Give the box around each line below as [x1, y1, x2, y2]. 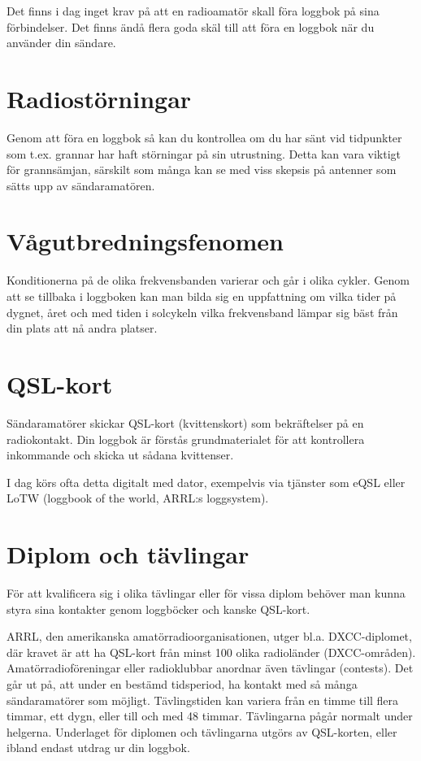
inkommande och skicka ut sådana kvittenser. [7, 446, 234, 463]
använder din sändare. [7, 34, 116, 51]
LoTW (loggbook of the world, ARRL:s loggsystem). [7, 489, 269, 507]
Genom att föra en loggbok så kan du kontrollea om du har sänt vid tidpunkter [7, 128, 402, 146]
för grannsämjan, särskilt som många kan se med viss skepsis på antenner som [7, 161, 397, 178]
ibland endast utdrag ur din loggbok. [7, 739, 190, 756]
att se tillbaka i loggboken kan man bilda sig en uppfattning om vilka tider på [7, 288, 397, 304]
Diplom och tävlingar [7, 537, 250, 571]
